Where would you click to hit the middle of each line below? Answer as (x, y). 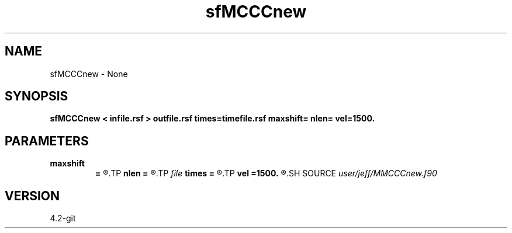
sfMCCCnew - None (89, 74)
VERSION (32, 196)
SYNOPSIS (37, 96)
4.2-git (63, 218)
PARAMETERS (47, 141)
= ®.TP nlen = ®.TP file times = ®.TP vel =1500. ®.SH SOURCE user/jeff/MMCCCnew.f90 (266, 173)
